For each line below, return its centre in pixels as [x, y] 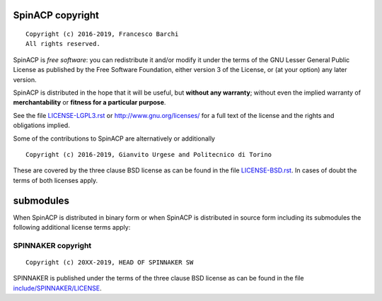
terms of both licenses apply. [56, 180]
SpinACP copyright [56, 15]
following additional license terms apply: [72, 227]
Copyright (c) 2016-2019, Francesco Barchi [102, 34]
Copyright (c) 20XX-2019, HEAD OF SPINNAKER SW [110, 262]
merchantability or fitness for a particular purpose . [89, 102]
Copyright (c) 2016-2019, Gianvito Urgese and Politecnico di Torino [149, 154]
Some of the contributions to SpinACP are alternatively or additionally [114, 138]
